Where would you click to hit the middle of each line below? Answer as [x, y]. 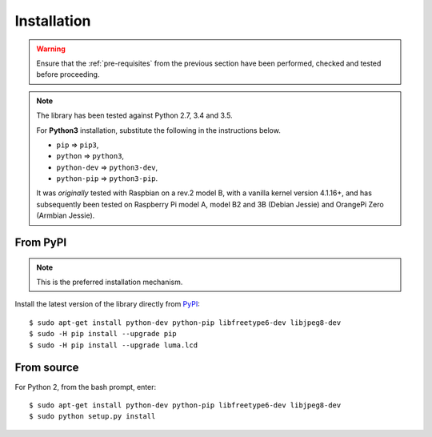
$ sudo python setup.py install [92, 417]
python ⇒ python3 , [90, 156]
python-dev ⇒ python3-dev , [107, 167]
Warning [51, 49]
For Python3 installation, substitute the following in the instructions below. [159, 130]
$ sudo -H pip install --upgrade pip [103, 334]
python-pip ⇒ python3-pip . [107, 178]
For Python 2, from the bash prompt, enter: [85, 387]
